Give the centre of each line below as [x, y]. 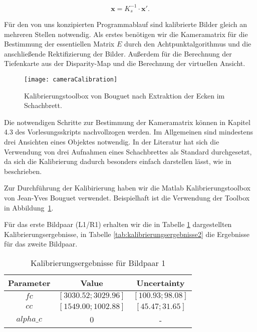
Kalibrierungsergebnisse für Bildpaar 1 [98, 262]
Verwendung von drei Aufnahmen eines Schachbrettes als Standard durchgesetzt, [128, 151]
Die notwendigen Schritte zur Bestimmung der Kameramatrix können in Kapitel [127, 122]
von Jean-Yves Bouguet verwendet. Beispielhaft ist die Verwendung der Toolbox [127, 197]
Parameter [29, 282]
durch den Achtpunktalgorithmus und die [188, 44]
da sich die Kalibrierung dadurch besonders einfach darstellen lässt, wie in [118, 161]
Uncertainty [161, 282]
